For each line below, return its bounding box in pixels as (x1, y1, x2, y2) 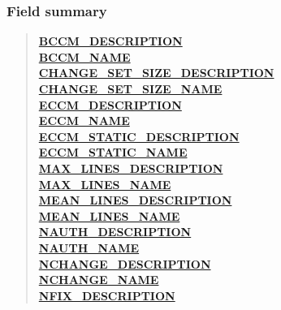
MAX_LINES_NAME (38, 175, 171, 192)
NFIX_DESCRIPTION (38, 286, 175, 304)
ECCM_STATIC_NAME (38, 144, 188, 161)
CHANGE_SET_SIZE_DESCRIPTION (38, 64, 275, 81)
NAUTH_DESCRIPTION (38, 223, 192, 240)
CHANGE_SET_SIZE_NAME (38, 80, 223, 97)
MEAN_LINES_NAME (38, 207, 180, 224)
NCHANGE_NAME (38, 271, 159, 288)
